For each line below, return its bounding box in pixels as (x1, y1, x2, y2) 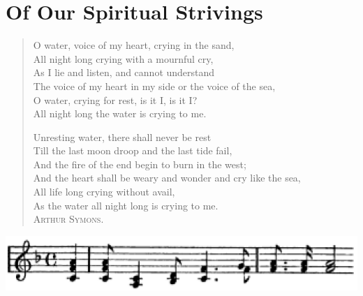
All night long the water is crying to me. (33, 106, 207, 121)
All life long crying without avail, (33, 184, 175, 199)
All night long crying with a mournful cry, (33, 51, 214, 66)
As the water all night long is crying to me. (33, 198, 218, 212)
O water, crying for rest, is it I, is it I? (33, 92, 198, 107)
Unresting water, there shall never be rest (33, 129, 212, 144)
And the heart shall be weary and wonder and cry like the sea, (33, 170, 301, 185)
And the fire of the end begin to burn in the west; (33, 156, 246, 171)
